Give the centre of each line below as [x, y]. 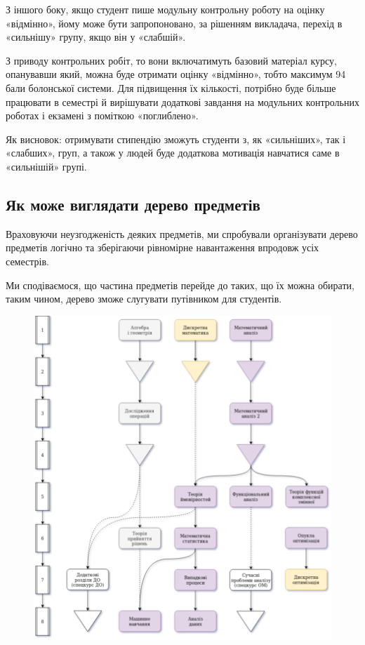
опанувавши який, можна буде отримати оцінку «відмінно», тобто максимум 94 [176, 74]
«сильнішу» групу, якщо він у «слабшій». [96, 37]
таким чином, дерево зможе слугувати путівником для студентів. [144, 299]
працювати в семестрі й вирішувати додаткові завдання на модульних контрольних [182, 101]
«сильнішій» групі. [46, 166]
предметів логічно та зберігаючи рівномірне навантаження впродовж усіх [162, 247]
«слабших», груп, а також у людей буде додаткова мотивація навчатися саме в [173, 153]
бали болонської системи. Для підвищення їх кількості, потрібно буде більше [171, 87]
